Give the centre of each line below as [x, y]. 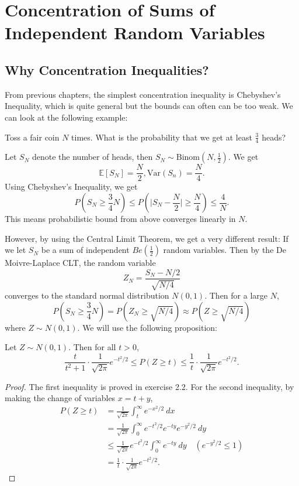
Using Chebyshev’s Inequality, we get [71, 186]
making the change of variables [60, 398]
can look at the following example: [66, 117]
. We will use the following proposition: [147, 327]
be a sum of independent [85, 250]
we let [15, 250]
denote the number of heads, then [92, 157]
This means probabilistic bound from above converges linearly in [120, 219]
